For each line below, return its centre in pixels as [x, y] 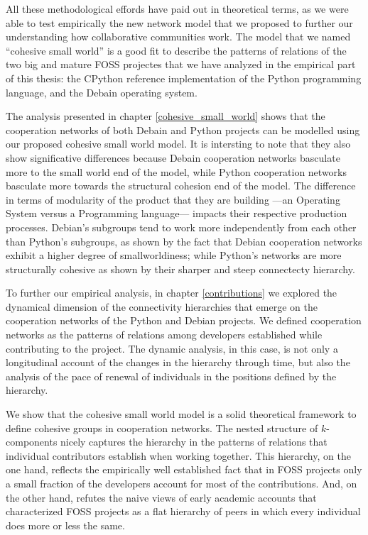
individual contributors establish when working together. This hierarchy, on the [178, 455]
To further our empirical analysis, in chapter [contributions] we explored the [172, 293]
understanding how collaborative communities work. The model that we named [178, 37]
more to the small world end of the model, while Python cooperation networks [177, 171]
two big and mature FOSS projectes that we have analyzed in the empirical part [181, 64]
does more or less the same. [65, 525]
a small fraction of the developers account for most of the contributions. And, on [182, 483]
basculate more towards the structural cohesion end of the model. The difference [181, 186]
